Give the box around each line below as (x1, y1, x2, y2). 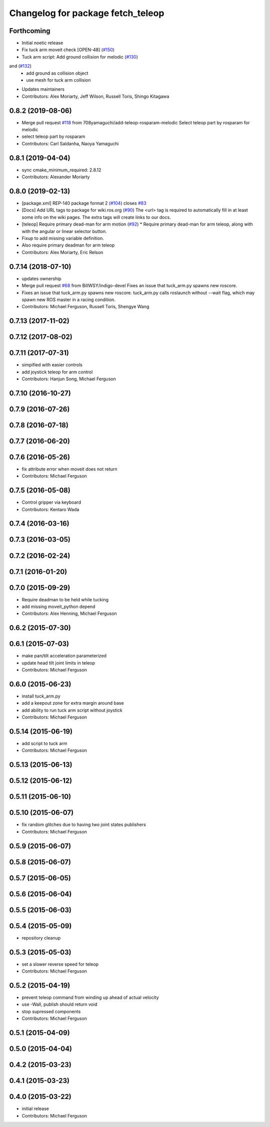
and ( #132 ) (9, 63, 32, 69)
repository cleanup (21, 935, 61, 941)
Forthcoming (9, 27, 50, 35)
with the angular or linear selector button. (21, 228, 107, 234)
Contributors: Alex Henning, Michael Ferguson (21, 610, 117, 616)
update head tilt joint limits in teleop (21, 659, 95, 666)
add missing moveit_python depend (21, 604, 95, 610)
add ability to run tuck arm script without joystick (21, 707, 122, 713)
